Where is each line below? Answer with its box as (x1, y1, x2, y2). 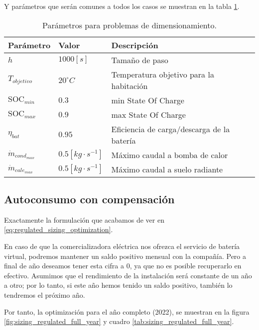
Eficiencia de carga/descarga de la (111, 123, 230, 135)
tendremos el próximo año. (4, 289, 85, 300)
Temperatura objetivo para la (111, 68, 214, 80)
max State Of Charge (111, 108, 186, 120)
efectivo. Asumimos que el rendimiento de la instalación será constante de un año (4, 270, 252, 280)
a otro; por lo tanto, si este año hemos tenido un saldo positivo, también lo (4, 280, 233, 290)
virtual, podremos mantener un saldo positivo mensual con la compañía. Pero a (4, 250, 247, 261)
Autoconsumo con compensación (4, 191, 175, 206)
